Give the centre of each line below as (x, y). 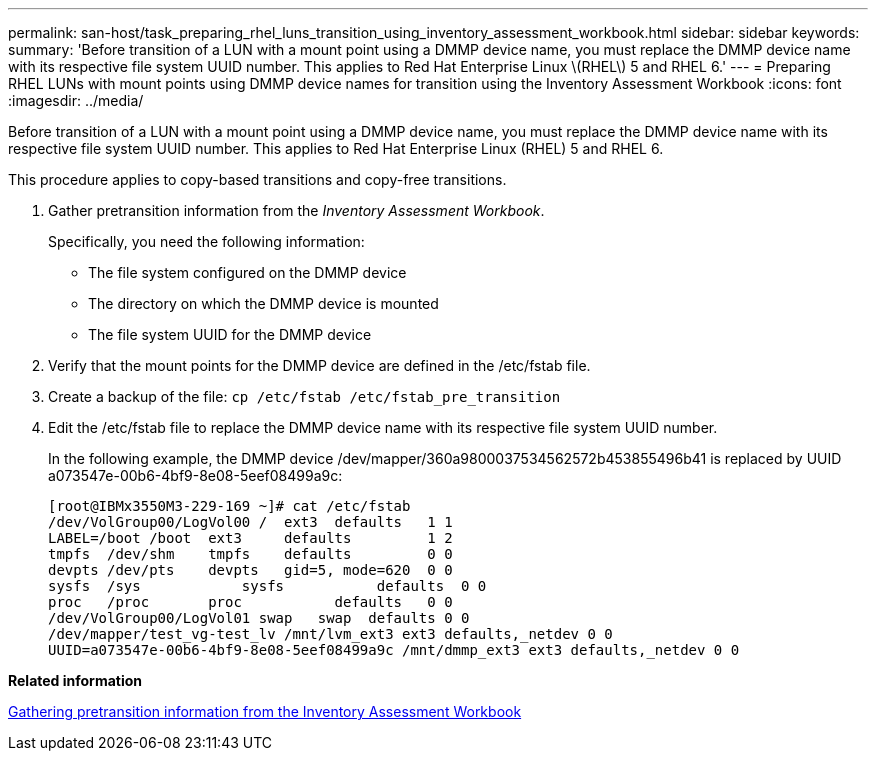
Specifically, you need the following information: (206, 241)
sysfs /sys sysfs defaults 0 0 (267, 586)
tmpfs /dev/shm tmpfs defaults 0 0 (250, 554)
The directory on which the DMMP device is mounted (263, 303)
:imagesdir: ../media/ (76, 100)
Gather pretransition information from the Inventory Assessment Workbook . (296, 210)
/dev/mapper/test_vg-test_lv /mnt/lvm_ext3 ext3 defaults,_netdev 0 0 (330, 634)
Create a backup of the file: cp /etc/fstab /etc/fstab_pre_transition (304, 396)
